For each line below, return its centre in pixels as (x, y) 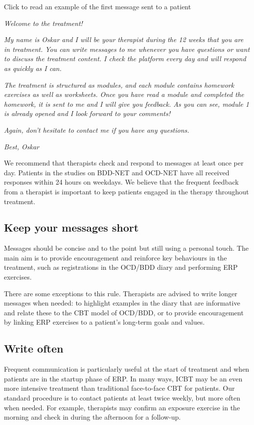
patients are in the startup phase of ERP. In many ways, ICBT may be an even (123, 378)
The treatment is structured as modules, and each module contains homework (119, 84)
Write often (34, 348)
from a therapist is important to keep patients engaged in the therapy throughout (127, 191)
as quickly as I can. (33, 68)
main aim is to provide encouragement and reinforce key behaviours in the (115, 257)
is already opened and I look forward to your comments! (87, 113)
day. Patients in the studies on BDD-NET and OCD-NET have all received (117, 172)
